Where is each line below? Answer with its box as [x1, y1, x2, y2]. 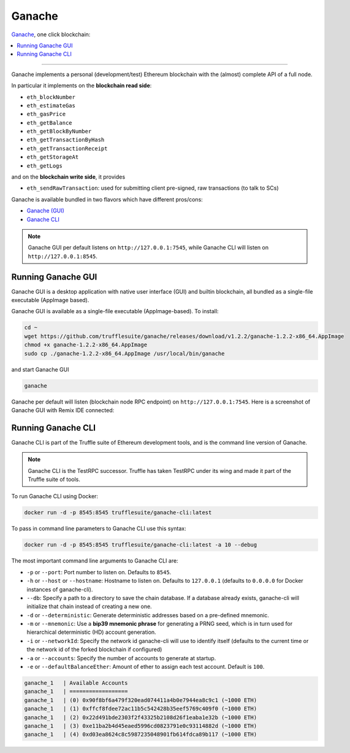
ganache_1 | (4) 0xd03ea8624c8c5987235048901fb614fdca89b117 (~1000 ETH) [24, 731, 257, 738]
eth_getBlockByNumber [26, 128, 92, 135]
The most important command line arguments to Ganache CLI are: [11, 557, 178, 564]
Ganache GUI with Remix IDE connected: [11, 406, 115, 414]
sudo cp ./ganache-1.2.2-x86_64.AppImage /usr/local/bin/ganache [24, 350, 225, 357]
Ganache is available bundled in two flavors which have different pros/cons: [11, 195, 204, 203]
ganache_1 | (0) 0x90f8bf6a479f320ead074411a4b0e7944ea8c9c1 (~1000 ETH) [24, 696, 257, 703]
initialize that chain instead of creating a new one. [26, 603, 153, 611]
